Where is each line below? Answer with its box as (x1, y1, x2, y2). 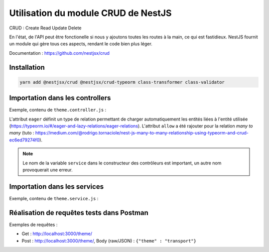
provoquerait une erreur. (22, 167, 73, 173)
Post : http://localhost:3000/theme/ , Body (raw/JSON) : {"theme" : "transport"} (21, 238, 197, 244)
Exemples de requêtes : (9, 222, 58, 228)
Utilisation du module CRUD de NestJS (9, 7, 172, 18)
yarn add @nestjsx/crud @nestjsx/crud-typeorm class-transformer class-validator (19, 79, 225, 85)
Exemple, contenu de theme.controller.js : (9, 107, 107, 113)
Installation (9, 63, 45, 72)
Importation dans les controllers (9, 94, 111, 102)
